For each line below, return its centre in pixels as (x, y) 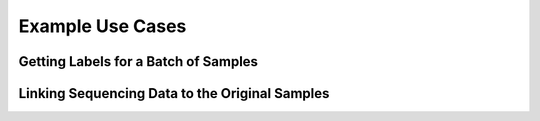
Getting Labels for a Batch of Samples (138, 61)
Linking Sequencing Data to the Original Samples (174, 93)
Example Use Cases (102, 26)
